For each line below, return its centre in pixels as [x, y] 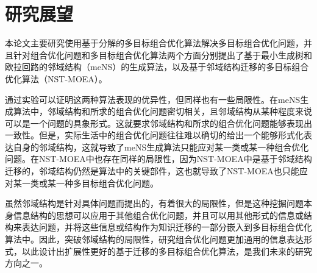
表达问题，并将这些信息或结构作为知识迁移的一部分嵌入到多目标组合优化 [167, 227]
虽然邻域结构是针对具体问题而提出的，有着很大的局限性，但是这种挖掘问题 [154, 203]
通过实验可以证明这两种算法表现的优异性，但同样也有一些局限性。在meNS [153, 99]
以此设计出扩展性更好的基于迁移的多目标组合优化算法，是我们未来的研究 [167, 251]
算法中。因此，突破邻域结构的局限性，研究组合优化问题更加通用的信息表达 [154, 239]
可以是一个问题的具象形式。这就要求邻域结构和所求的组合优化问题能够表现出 [158, 123]
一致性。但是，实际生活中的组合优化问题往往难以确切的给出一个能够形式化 [154, 135]
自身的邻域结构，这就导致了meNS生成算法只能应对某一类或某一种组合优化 [161, 147]
